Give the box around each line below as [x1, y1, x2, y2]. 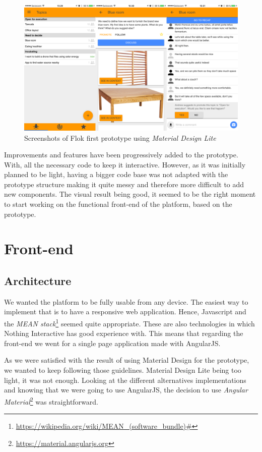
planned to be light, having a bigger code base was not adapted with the [4, 169, 228, 180]
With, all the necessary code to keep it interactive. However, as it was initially [4, 159, 246, 169]
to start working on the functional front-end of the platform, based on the [4, 199, 232, 209]
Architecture [4, 273, 72, 289]
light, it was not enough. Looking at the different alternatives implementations [4, 374, 246, 385]
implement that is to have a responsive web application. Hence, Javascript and [4, 306, 246, 317]
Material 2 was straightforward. [4, 394, 98, 407]
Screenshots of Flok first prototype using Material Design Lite [24, 132, 216, 143]
